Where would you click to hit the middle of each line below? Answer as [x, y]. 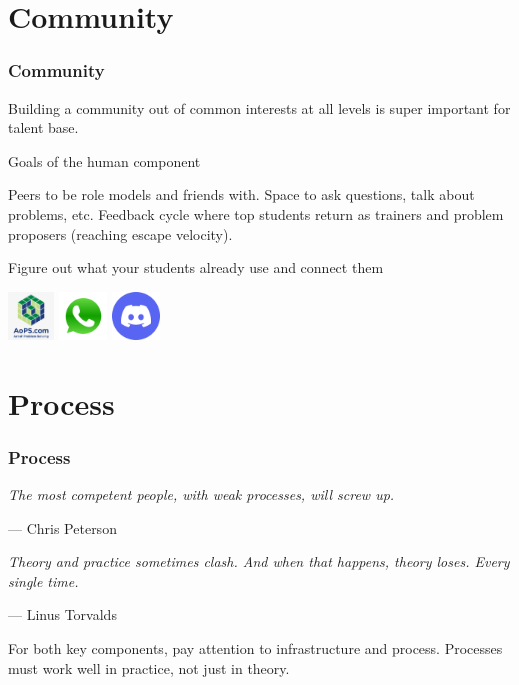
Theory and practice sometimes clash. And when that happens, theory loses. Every [259, 561]
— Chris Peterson [62, 527]
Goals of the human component [104, 160]
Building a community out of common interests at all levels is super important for [259, 107]
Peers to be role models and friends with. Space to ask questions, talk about [241, 194]
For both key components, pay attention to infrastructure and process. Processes [255, 647]
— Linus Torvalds [62, 614]
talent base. [43, 127]
